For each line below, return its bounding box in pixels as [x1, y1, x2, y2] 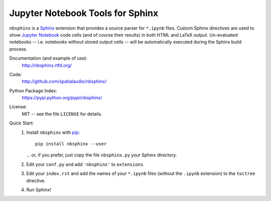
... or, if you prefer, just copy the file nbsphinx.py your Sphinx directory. [26, 152, 177, 158]
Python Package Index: [9, 88, 57, 94]
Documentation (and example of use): [9, 55, 88, 61]
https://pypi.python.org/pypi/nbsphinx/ [22, 95, 102, 101]
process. [9, 46, 28, 52]
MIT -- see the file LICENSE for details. [22, 111, 102, 117]
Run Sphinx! [26, 186, 51, 192]
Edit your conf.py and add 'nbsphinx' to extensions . [26, 161, 145, 167]
